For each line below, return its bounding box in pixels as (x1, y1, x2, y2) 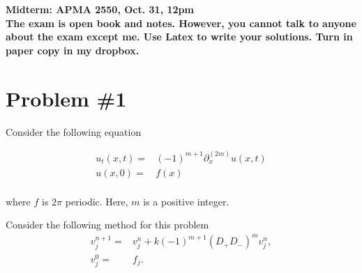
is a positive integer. (143, 194, 229, 208)
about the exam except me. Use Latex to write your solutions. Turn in (6, 29, 353, 44)
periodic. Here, (65, 194, 128, 208)
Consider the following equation (6, 124, 142, 139)
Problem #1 (6, 84, 127, 112)
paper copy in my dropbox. (6, 42, 139, 57)
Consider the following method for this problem (6, 217, 209, 232)
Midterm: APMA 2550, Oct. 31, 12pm (6, 2, 194, 16)
